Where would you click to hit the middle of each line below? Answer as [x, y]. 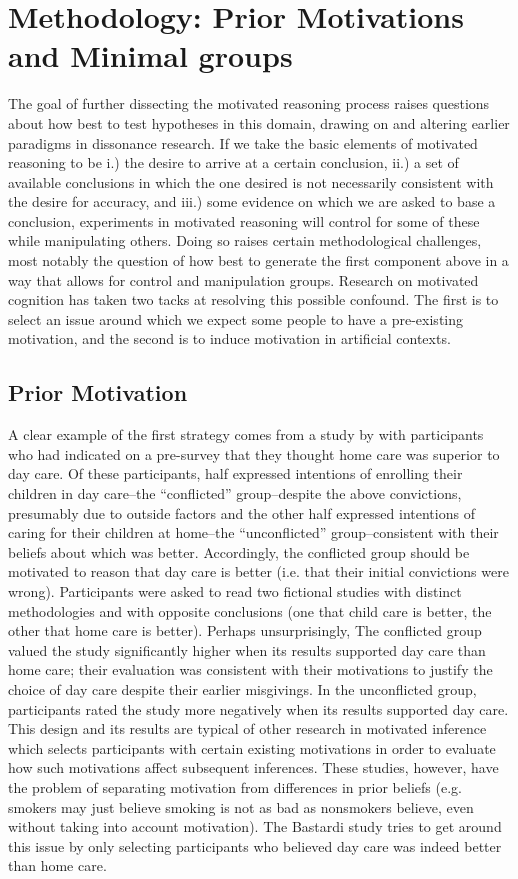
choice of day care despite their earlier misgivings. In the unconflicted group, [242, 688]
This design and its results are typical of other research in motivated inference [247, 728]
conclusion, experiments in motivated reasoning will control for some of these [244, 220]
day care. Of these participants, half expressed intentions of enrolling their [235, 473]
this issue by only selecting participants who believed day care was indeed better [255, 845]
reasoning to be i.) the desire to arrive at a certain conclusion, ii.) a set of [233, 162]
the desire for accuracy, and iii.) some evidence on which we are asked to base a [252, 201]
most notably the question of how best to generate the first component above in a [258, 260]
